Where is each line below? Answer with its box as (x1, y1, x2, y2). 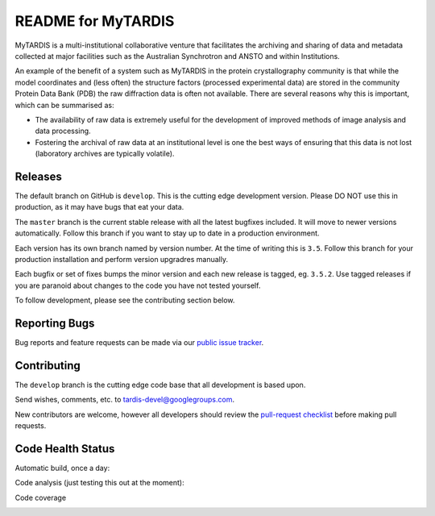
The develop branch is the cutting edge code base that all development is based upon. (14, 380, 306, 389)
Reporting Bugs (14, 316, 95, 330)
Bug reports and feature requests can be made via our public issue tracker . (14, 338, 264, 347)
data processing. (35, 126, 92, 136)
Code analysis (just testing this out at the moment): (14, 478, 184, 488)
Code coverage (14, 493, 67, 502)
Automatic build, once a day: (14, 463, 110, 472)
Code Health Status (14, 442, 115, 456)
